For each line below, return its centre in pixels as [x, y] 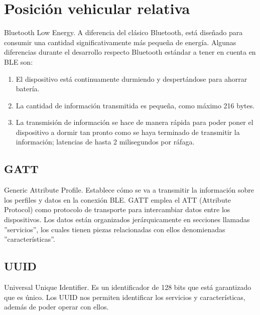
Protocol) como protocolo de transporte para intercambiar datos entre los [117, 209]
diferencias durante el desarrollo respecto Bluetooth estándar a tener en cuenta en [130, 52]
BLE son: [19, 61]
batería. [28, 89]
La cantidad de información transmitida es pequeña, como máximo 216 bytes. [135, 105]
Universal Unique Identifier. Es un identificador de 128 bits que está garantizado [128, 287]
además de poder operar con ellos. [56, 307]
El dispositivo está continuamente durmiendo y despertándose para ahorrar [132, 78]
